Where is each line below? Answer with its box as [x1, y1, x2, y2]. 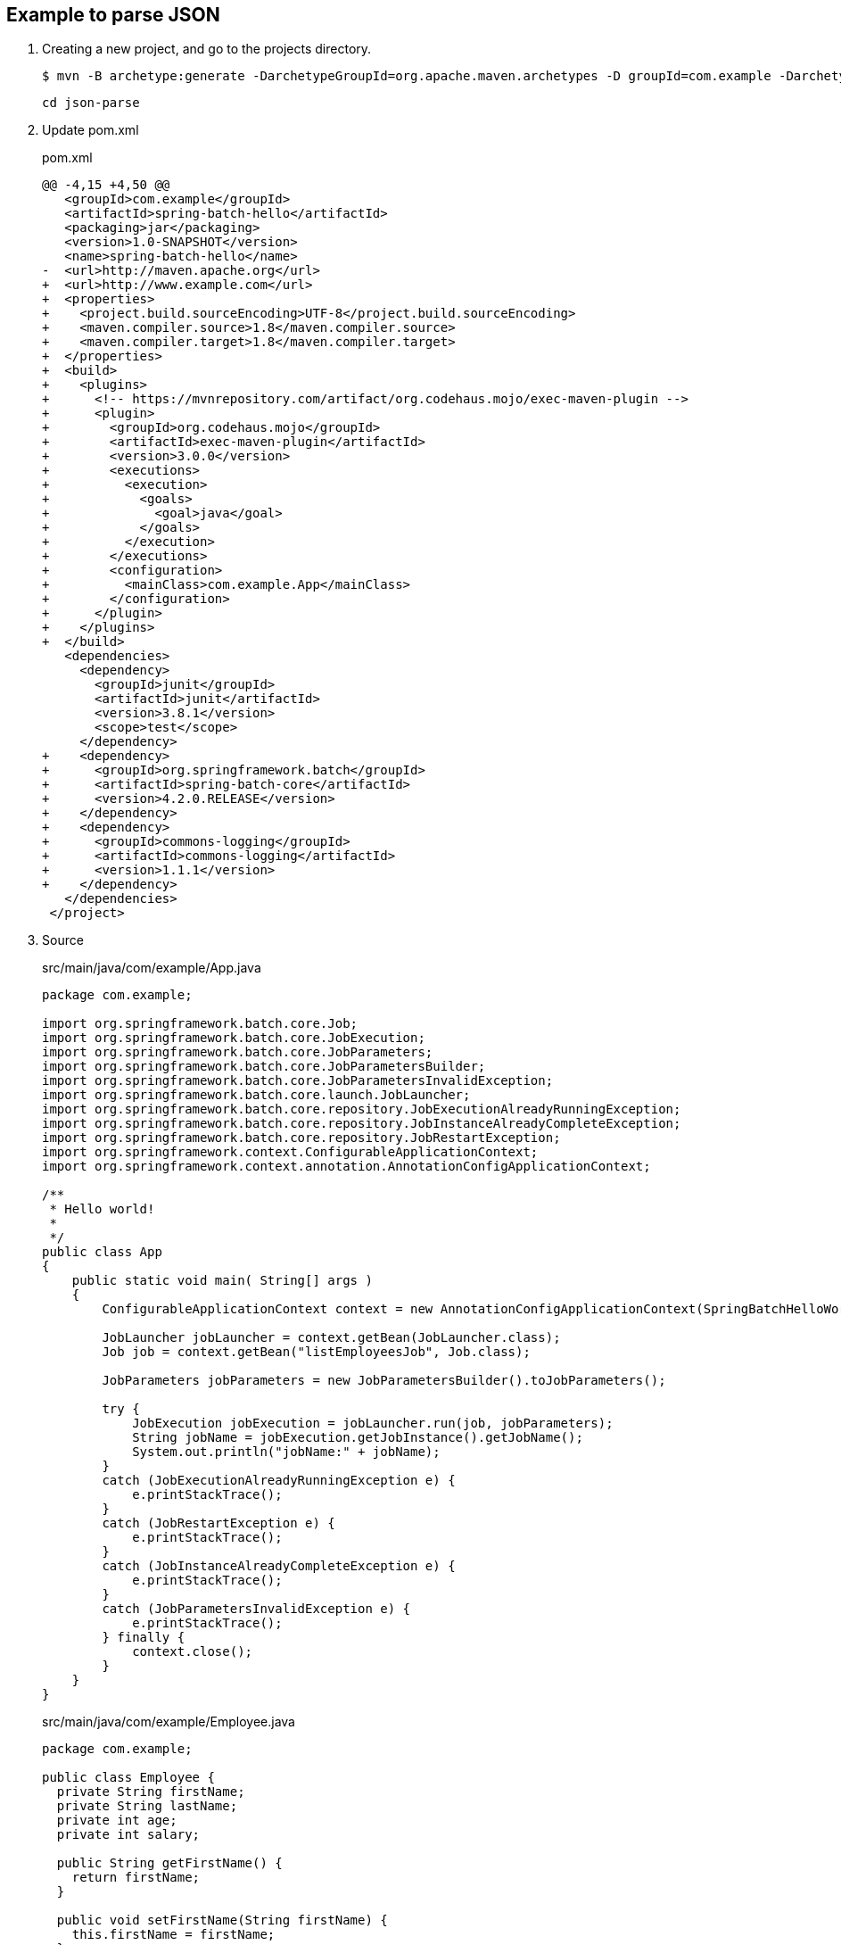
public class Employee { [42, 1770, 215, 1785]
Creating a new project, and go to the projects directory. [42, 41, 372, 57]
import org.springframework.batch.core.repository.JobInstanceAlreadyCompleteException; [42, 1116, 681, 1131]
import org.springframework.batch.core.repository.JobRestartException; [42, 1130, 561, 1146]
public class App [42, 1245, 162, 1260]
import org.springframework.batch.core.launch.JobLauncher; [42, 1088, 471, 1103]
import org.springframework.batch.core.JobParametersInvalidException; [42, 1073, 554, 1088]
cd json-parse [42, 95, 140, 111]
